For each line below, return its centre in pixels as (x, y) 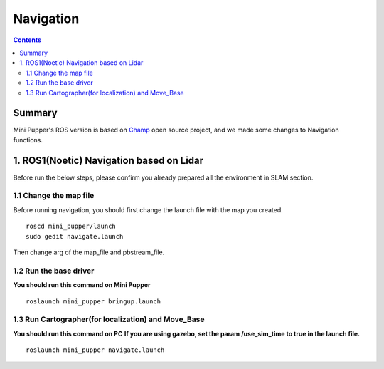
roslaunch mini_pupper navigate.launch (95, 350)
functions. (28, 140)
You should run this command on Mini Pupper (82, 285)
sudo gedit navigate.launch (75, 236)
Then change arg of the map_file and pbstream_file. (89, 252)
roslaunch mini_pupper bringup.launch (94, 301)
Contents (27, 40)
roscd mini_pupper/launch (71, 227)
